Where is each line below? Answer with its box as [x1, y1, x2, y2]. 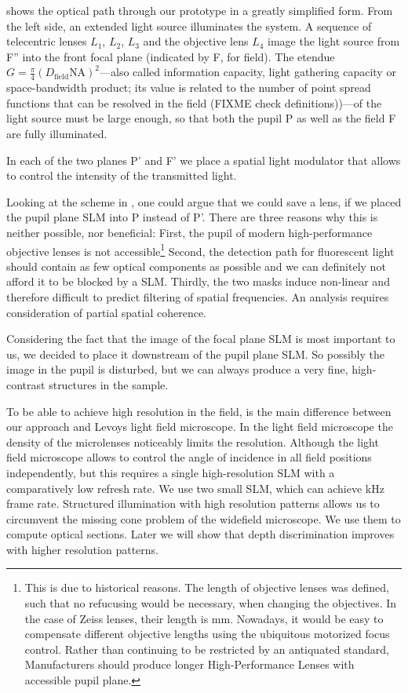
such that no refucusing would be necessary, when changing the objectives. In [24, 595, 397, 611]
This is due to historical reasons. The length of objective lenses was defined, [24, 579, 390, 596]
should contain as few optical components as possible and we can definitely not [6, 257, 386, 274]
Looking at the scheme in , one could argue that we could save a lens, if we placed [6, 193, 402, 210]
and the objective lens [143, 33, 249, 49]
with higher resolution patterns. [6, 541, 158, 557]
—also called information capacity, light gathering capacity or [100, 64, 396, 80]
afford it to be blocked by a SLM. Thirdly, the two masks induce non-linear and [6, 273, 390, 290]
